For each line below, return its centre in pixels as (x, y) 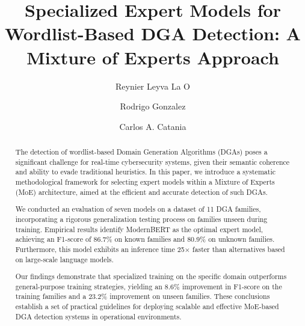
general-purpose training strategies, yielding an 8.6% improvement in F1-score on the (149, 286)
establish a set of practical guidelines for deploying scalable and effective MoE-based (147, 306)
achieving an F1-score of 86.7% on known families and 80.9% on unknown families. (145, 239)
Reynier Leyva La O (153, 86)
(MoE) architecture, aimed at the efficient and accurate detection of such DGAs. (141, 192)
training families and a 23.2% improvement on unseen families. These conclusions (143, 296)
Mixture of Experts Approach (153, 57)
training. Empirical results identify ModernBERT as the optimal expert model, (139, 229)
